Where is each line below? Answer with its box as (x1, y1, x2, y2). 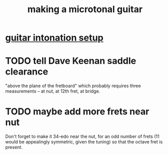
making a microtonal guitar (27, 4, 143, 15)
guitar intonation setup (5, 32, 104, 44)
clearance (5, 66, 49, 77)
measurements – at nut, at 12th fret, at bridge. (5, 88, 100, 94)
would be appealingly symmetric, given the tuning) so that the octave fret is (5, 139, 163, 145)
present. (5, 144, 23, 150)
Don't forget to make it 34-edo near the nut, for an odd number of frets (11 (5, 133, 159, 140)
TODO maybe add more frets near (5, 106, 149, 118)
